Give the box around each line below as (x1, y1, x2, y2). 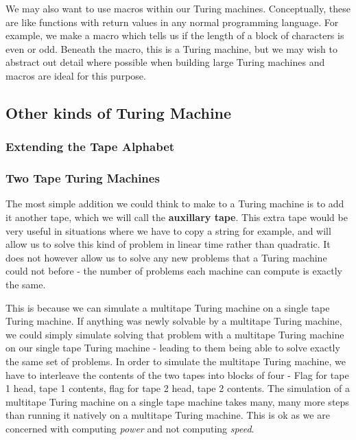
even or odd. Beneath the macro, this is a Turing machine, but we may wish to (5, 41, 337, 56)
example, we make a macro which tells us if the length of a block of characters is (5, 28, 344, 43)
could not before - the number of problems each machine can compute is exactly (5, 264, 343, 278)
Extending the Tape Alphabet (5, 138, 175, 155)
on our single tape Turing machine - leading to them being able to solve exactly (5, 340, 340, 355)
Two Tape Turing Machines (5, 170, 160, 187)
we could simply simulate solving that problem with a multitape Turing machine (5, 327, 344, 341)
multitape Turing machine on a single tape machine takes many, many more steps (5, 394, 349, 408)
